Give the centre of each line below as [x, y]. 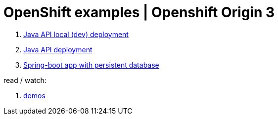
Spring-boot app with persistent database [91, 65]
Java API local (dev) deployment [76, 34]
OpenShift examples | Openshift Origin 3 [139, 12]
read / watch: [25, 80]
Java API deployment [58, 49]
